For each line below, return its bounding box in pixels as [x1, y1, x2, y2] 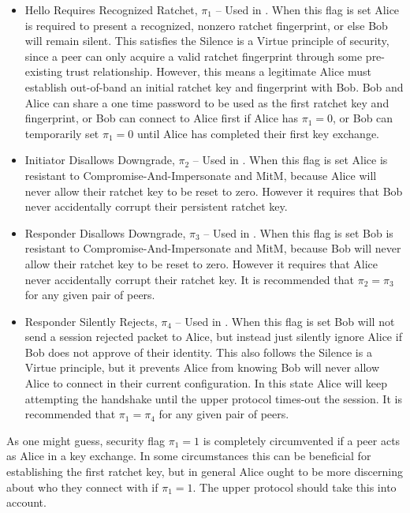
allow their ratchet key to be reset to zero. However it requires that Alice [24, 255, 378, 271]
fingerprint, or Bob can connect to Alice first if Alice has [24, 110, 299, 126]
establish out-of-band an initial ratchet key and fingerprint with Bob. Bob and [24, 78, 404, 95]
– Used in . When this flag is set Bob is [203, 224, 393, 241]
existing [24, 63, 62, 80]
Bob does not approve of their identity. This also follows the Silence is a [24, 343, 372, 360]
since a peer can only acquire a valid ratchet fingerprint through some [24, 47, 363, 64]
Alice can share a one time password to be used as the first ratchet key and [24, 94, 389, 110]
